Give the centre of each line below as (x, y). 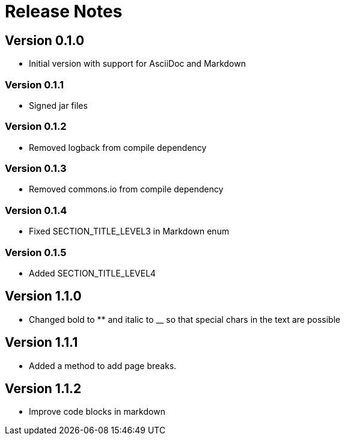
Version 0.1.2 (36, 127)
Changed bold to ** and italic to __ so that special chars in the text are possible (185, 319)
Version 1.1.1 (41, 343)
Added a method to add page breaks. (103, 365)
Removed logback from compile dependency (118, 147)
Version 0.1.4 (36, 210)
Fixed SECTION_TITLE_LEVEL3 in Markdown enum (129, 231)
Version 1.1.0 (43, 296)
